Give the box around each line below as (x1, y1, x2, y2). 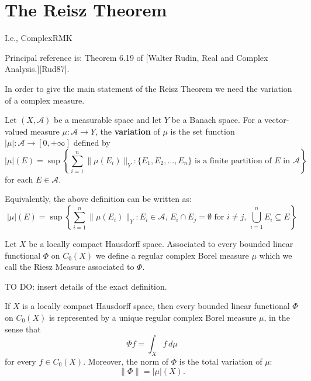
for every (5, 355, 36, 368)
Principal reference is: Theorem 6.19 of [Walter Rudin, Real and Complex (5, 51, 268, 63)
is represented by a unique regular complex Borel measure (49, 311, 257, 324)
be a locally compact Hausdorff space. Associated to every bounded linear (29, 238, 293, 250)
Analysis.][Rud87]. (5, 63, 70, 75)
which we (259, 249, 292, 261)
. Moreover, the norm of (83, 355, 169, 368)
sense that (5, 322, 41, 335)
